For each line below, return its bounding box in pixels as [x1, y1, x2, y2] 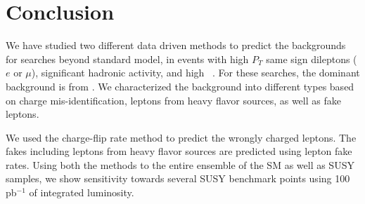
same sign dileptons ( [266, 51, 357, 66]
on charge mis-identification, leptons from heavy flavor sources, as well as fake [6, 93, 341, 107]
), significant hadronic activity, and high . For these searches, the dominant [31, 65, 360, 80]
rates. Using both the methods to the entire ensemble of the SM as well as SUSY [6, 157, 354, 172]
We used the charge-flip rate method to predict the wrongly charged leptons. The [6, 130, 357, 144]
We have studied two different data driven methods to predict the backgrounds [6, 38, 346, 53]
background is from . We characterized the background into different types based [6, 79, 354, 93]
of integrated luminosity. [29, 185, 134, 200]
